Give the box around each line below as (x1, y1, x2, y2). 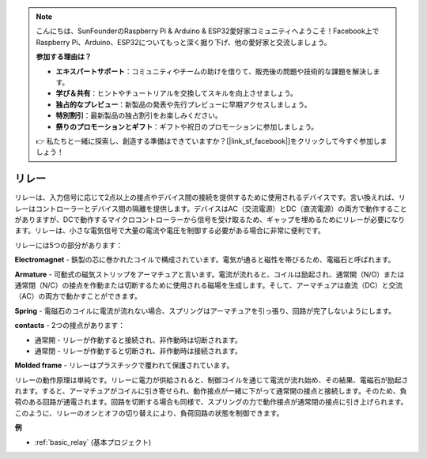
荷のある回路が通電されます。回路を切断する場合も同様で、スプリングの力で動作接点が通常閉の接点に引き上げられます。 (14, 397, 408, 407)
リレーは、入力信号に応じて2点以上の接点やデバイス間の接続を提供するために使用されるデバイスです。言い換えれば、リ (14, 193, 406, 202)
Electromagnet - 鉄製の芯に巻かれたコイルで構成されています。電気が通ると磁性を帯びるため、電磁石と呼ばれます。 (14, 255, 395, 265)
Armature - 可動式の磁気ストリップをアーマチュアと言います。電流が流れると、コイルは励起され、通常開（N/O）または (14, 269, 405, 279)
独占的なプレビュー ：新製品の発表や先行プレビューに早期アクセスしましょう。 (55, 100, 312, 109)
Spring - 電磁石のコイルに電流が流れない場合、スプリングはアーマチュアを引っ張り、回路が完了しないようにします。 (14, 306, 396, 315)
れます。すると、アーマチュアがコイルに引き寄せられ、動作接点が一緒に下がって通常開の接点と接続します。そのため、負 (14, 386, 407, 396)
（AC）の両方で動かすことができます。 (14, 292, 142, 301)
